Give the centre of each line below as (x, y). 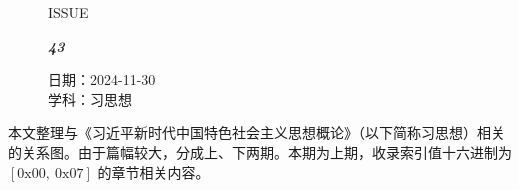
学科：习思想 (90, 98)
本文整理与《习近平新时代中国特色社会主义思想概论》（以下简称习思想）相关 (256, 132)
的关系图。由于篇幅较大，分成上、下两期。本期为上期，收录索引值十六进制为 (260, 151)
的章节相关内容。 (153, 171)
